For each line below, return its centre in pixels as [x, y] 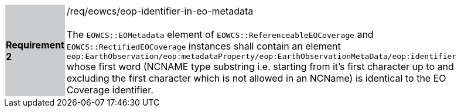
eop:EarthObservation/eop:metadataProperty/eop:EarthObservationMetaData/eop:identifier [262, 56]
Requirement [35, 45]
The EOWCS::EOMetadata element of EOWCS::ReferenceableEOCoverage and [220, 34]
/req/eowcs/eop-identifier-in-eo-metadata [160, 11]
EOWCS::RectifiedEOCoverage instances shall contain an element [204, 46]
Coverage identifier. [110, 90]
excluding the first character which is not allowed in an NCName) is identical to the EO [256, 78]
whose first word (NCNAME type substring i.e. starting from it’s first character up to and [260, 66]
